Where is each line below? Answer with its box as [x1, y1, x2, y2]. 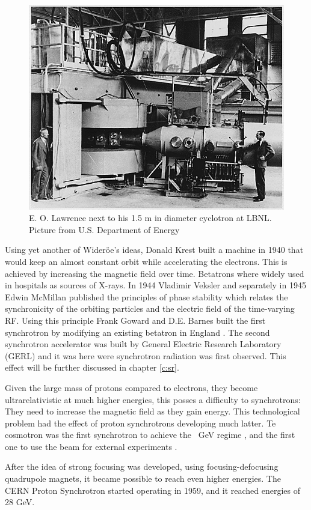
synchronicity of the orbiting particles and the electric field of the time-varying [5, 302, 295, 315]
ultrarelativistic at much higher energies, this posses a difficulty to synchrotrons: [5, 393, 301, 405]
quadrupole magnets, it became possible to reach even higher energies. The [5, 472, 281, 485]
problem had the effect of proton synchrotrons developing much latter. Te [5, 416, 276, 429]
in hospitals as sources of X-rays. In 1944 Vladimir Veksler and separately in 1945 [5, 279, 306, 291]
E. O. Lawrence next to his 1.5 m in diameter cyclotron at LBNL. [29, 211, 272, 224]
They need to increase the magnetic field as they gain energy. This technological [5, 405, 300, 417]
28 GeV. [5, 496, 35, 508]
